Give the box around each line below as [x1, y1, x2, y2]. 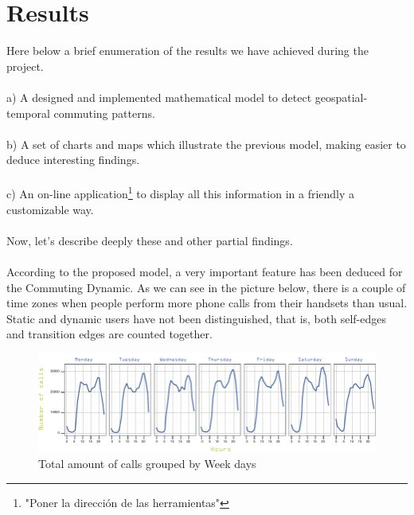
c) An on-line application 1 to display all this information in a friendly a [6, 183, 355, 202]
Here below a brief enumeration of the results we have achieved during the [6, 42, 369, 59]
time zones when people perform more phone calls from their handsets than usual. [6, 295, 408, 311]
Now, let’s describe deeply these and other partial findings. [6, 232, 293, 248]
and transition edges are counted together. [6, 326, 213, 342]
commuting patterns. [53, 104, 155, 121]
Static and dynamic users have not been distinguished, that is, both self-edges [6, 310, 386, 326]
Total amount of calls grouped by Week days [38, 455, 256, 472]
